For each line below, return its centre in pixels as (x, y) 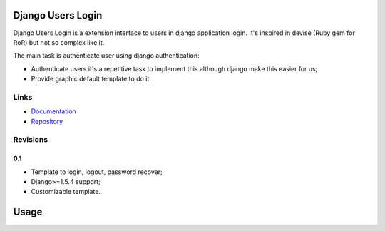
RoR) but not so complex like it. (59, 42)
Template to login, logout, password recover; (97, 172)
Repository (47, 121)
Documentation (53, 111)
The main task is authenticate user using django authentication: (106, 56)
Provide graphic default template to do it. (91, 79)
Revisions (31, 140)
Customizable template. (66, 192)
